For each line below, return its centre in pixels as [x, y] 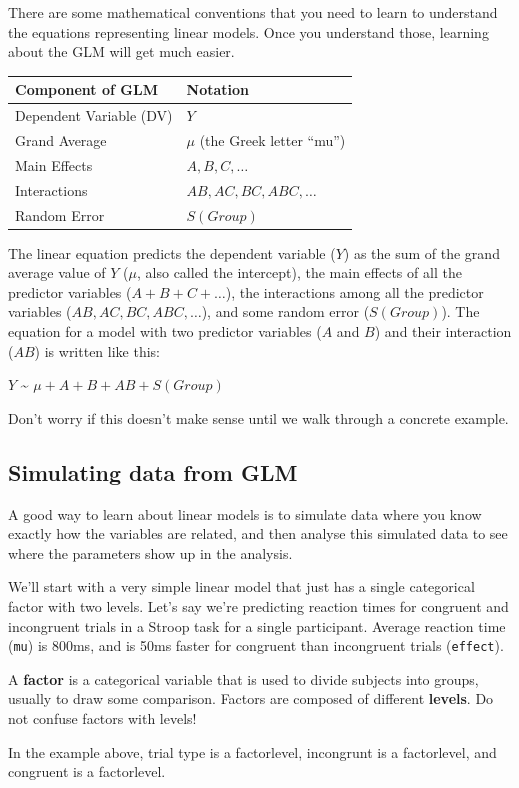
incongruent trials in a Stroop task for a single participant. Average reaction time [257, 625]
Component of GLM [86, 89]
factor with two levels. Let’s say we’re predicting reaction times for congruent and [258, 605]
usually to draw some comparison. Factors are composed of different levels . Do [251, 698]
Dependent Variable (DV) [94, 115]
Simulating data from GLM [153, 471]
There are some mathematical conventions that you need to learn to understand [253, 12]
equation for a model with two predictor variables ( [165, 330]
